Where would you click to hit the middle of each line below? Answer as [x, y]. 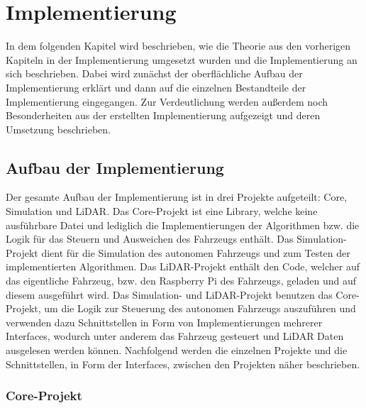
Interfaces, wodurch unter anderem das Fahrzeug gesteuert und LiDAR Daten [175, 336]
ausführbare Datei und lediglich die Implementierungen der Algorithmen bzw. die [183, 225]
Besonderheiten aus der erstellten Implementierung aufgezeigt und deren [163, 115]
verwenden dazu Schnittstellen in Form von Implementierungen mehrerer [164, 322]
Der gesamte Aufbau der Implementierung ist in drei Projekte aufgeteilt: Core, [177, 197]
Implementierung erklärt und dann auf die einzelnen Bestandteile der [156, 87]
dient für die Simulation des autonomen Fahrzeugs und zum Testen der [196, 252]
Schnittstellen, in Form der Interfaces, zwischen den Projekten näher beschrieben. [183, 364]
